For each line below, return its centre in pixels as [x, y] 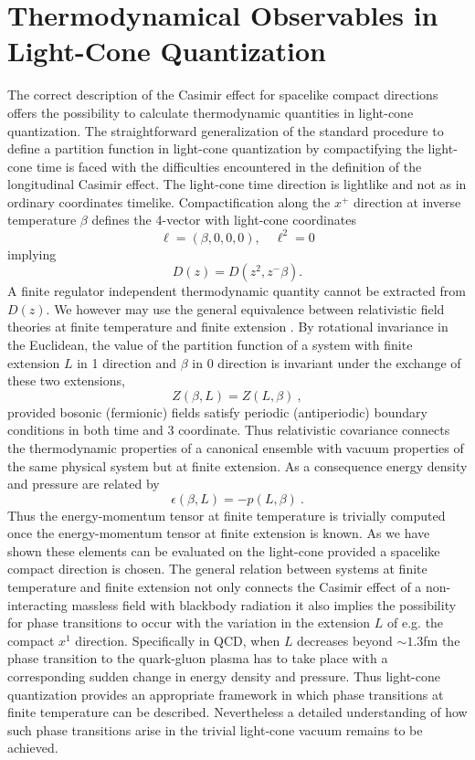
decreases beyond [345, 640]
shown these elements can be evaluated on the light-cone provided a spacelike [224, 550]
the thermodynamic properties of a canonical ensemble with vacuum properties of [236, 447]
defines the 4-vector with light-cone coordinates [224, 220]
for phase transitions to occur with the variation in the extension [189, 623]
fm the [442, 640]
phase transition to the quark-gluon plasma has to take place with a [198, 658]
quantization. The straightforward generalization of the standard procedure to [226, 130]
